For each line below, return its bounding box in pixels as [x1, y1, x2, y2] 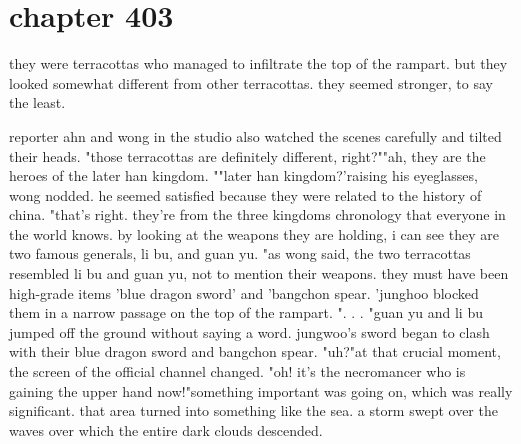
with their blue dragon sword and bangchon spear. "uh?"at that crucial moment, [9, 341, 501, 362]
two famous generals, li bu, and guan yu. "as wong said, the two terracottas [9, 243, 471, 264]
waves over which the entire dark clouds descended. [9, 419, 323, 440]
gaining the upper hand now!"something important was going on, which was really [9, 380, 513, 401]
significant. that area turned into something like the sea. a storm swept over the [9, 400, 498, 421]
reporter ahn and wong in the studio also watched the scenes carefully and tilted [9, 125, 502, 146]
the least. [9, 92, 66, 113]
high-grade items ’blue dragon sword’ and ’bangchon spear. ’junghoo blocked [9, 282, 479, 303]
